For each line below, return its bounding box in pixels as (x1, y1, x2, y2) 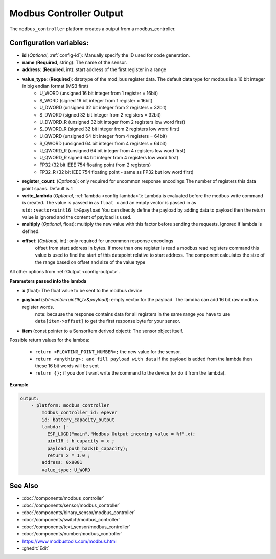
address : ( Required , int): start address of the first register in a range (22, 66, 166, 73)
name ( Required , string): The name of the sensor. (22, 59, 127, 65)
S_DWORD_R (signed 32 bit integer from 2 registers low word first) (39, 126, 180, 132)
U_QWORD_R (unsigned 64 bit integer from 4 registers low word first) (39, 147, 186, 153)
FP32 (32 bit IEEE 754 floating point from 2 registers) (39, 161, 151, 168)
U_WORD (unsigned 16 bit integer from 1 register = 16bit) (39, 90, 158, 97)
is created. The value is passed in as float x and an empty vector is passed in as (22, 200, 197, 206)
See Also (9, 482, 38, 491)
